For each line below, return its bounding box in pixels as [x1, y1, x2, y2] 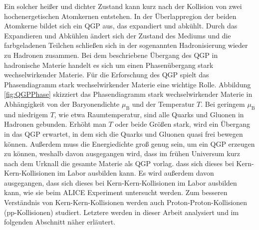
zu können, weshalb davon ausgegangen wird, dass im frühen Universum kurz [4, 148, 241, 159]
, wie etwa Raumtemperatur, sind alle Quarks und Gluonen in [54, 109, 244, 119]
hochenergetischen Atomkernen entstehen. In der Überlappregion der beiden [4, 10, 237, 21]
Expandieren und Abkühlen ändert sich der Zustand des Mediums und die [4, 30, 231, 40]
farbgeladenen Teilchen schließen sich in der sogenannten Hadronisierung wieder [4, 40, 248, 50]
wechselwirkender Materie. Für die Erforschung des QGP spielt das [4, 69, 209, 80]
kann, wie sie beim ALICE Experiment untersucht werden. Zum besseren [4, 187, 228, 198]
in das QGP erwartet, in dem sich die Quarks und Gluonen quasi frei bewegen [4, 128, 243, 139]
